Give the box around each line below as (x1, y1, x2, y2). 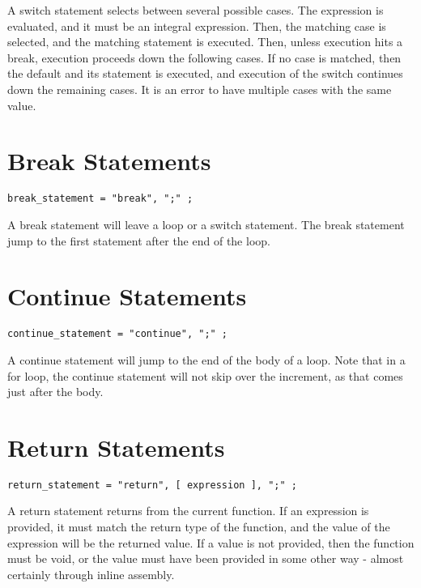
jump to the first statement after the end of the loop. (7, 232, 270, 249)
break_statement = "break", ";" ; (7, 193, 193, 205)
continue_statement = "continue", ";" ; (7, 328, 228, 340)
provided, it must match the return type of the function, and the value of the (7, 518, 390, 535)
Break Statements (7, 144, 211, 177)
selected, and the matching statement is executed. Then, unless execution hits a (7, 33, 403, 50)
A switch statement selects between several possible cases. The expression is (7, 2, 384, 18)
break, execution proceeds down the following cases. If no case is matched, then (7, 49, 402, 66)
